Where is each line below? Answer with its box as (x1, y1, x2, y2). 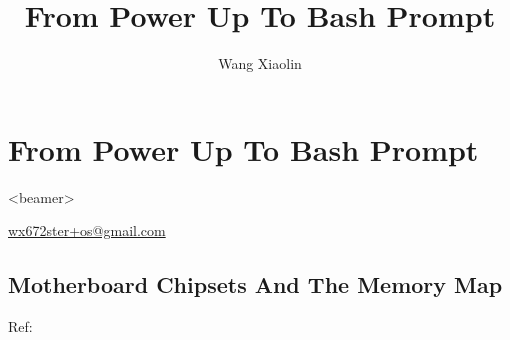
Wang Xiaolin (218, 53, 302, 74)
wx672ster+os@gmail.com (8, 220, 166, 241)
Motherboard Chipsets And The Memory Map (8, 269, 503, 300)
